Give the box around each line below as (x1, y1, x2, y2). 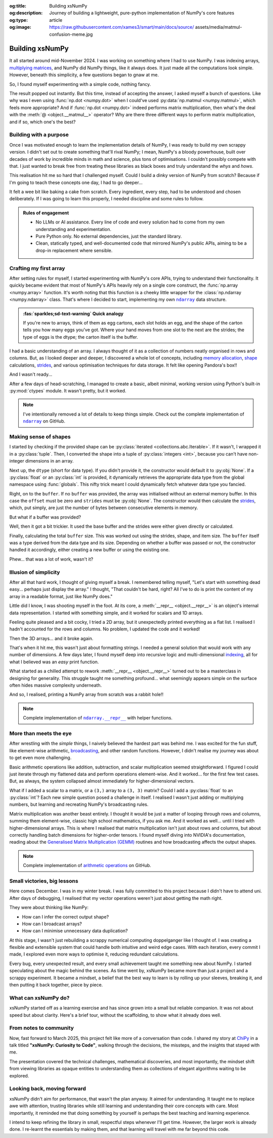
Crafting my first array (9, 264, 65, 271)
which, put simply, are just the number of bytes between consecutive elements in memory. (9, 505, 198, 511)
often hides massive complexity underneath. (9, 682, 102, 689)
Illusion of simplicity (9, 569, 60, 576)
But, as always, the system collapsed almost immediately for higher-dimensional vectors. (9, 778, 195, 784)
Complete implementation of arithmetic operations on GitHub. (23, 862, 152, 869)
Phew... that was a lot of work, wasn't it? (9, 556, 94, 562)
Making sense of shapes (9, 433, 71, 440)
